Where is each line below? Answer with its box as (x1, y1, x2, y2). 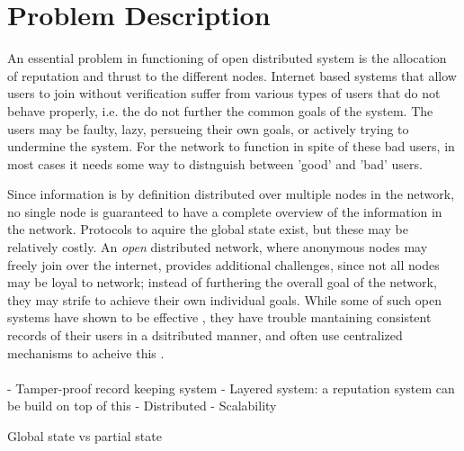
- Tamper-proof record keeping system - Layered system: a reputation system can (7, 378, 455, 397)
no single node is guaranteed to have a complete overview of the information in (7, 202, 442, 221)
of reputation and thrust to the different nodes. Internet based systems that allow (7, 66, 457, 85)
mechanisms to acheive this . (7, 343, 165, 362)
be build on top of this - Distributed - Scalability (7, 396, 277, 415)
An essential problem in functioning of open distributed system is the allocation (7, 49, 447, 68)
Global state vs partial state (7, 427, 162, 445)
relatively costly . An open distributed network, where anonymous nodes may (7, 238, 428, 257)
